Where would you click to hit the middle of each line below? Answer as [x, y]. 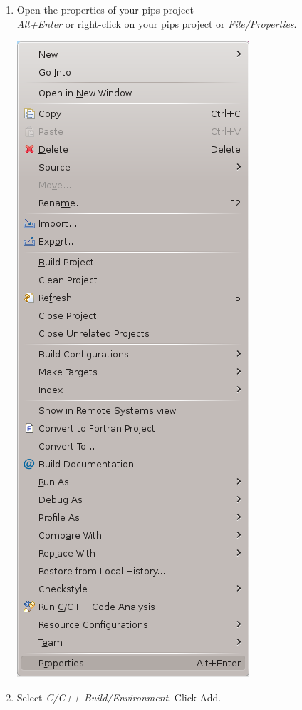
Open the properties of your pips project [105, 9]
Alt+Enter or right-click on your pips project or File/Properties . [157, 23]
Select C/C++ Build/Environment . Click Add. [119, 697]
